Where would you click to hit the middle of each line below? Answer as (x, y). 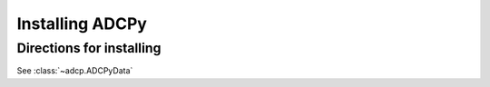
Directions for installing (89, 48)
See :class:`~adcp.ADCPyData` (75, 71)
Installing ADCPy (82, 24)
